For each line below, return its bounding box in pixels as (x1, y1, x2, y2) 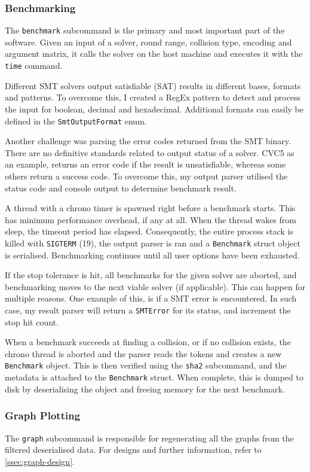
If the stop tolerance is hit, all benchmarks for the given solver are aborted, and (5, 269, 297, 281)
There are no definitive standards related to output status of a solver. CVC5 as (5, 146, 294, 159)
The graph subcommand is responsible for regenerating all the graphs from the (5, 431, 294, 444)
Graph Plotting (5, 408, 81, 423)
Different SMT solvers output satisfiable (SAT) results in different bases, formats (5, 79, 301, 92)
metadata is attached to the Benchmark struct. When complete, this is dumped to (5, 371, 303, 383)
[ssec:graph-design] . (5, 455, 75, 467)
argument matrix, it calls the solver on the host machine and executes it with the (5, 47, 303, 60)
